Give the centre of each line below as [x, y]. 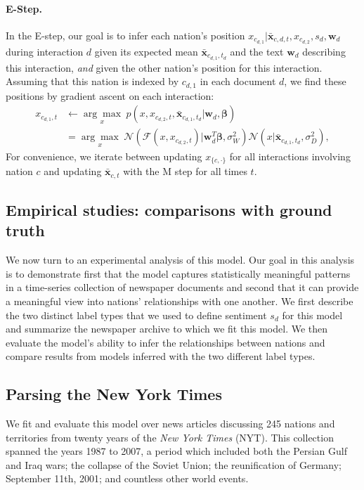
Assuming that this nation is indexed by [92, 81]
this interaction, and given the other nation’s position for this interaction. [164, 67]
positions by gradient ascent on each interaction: [110, 95]
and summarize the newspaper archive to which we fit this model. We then [167, 329]
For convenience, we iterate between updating [104, 156]
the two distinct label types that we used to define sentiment [136, 315]
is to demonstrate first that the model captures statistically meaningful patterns [178, 273]
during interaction [45, 51]
